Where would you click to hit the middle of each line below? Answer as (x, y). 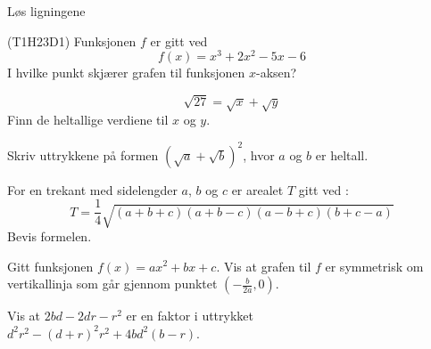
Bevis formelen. (50, 235)
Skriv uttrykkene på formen (83, 154)
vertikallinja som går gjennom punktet (112, 284)
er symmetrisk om (374, 266)
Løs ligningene (46, 11)
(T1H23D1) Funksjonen (72, 41)
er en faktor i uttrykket (190, 316)
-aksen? (277, 73)
